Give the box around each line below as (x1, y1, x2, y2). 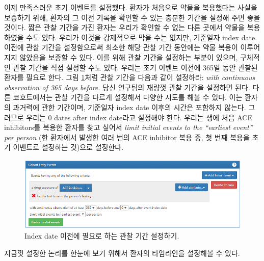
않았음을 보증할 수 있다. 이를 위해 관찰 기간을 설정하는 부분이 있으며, (19, 51, 238, 62)
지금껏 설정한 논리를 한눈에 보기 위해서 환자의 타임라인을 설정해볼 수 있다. (4, 247, 240, 258)
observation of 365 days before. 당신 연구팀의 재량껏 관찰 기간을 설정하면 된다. (4, 82, 250, 92)
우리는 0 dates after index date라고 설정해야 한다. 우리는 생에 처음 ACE (26, 112, 252, 122)
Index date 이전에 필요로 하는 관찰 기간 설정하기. (24, 230, 179, 241)
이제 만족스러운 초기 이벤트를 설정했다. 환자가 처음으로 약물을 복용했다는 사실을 (4, 2, 257, 12)
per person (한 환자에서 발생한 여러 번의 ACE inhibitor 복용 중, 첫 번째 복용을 (4, 132, 250, 142)
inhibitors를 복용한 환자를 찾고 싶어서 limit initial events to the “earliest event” (4, 122, 253, 133)
